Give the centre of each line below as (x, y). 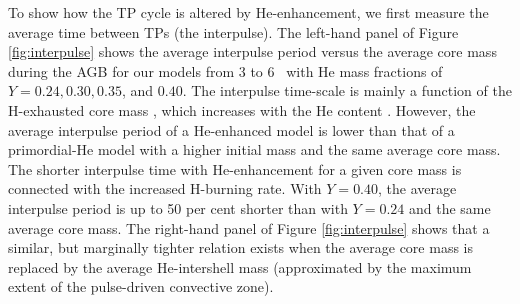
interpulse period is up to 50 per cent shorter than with (178, 207)
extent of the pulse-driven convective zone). (141, 286)
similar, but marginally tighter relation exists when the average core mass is (240, 247)
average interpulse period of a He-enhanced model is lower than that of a (231, 129)
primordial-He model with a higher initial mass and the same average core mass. (254, 149)
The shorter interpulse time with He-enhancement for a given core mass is (235, 168)
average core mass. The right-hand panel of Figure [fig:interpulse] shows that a (249, 227)
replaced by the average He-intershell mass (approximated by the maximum (240, 266)
